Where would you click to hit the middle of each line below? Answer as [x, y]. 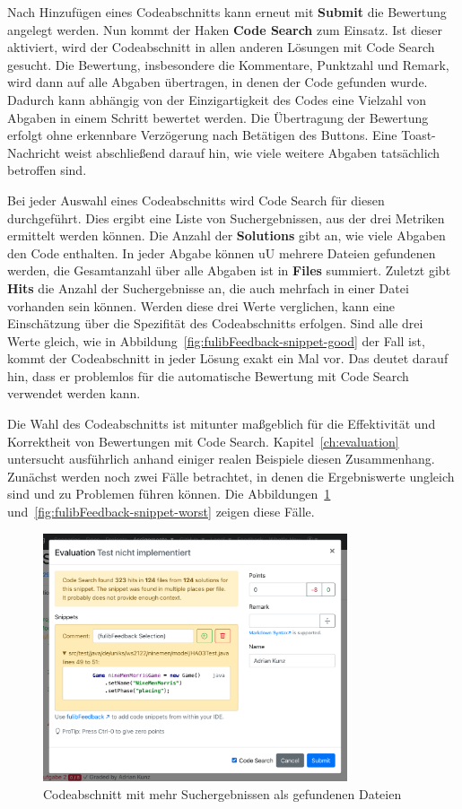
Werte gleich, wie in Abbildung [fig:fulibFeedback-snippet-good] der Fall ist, [216, 340]
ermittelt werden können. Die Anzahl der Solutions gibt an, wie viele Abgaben [227, 235]
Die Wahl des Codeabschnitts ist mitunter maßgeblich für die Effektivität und [222, 424]
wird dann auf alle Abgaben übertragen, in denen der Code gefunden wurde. [218, 82]
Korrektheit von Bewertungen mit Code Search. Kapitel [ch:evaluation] [203, 441]
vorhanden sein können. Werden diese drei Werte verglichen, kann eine [201, 305]
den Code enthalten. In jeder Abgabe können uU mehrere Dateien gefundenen [222, 252]
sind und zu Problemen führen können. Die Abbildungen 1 [169, 494]
